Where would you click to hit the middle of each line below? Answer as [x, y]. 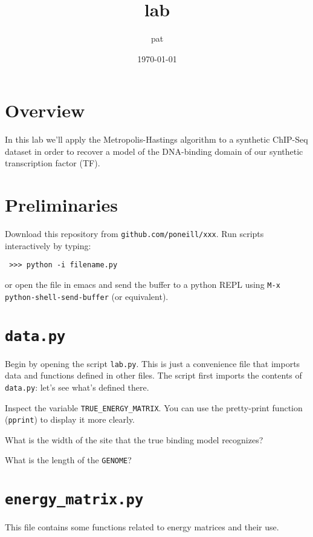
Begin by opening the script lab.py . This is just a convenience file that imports [153, 363]
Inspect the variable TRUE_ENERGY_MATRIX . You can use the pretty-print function [154, 407]
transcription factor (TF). [53, 163]
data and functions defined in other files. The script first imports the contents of [153, 375]
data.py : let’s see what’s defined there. [77, 387]
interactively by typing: [48, 245]
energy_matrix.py [74, 500]
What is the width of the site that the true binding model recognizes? [134, 439]
